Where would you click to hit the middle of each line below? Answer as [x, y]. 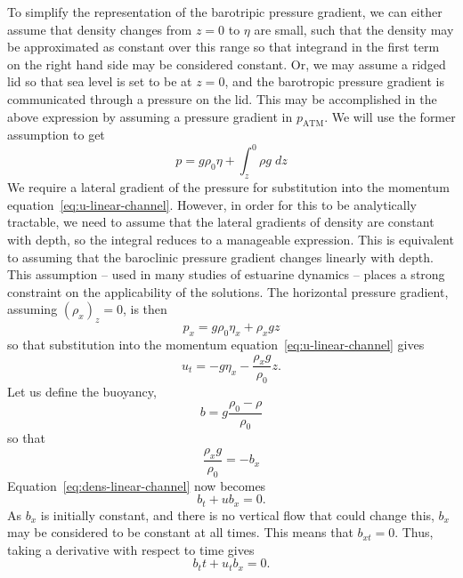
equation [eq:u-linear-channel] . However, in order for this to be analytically [212, 204]
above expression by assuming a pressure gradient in [150, 116]
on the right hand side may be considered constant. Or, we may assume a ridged [227, 64]
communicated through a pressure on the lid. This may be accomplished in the [222, 98]
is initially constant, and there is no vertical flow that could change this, [237, 514]
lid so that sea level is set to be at [100, 81]
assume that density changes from [100, 29]
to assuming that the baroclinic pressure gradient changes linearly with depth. [220, 257]
